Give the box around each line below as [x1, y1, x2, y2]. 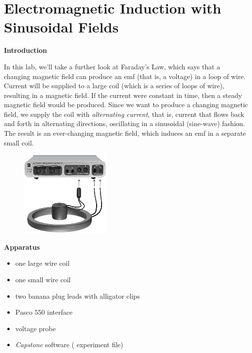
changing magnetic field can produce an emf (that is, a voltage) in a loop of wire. [4, 71, 246, 81]
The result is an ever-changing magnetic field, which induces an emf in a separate [4, 128, 246, 138]
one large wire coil [15, 258, 70, 268]
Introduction [4, 45, 47, 55]
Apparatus [4, 241, 40, 252]
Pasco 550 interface [15, 307, 73, 317]
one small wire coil [15, 274, 71, 284]
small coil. [4, 137, 34, 147]
